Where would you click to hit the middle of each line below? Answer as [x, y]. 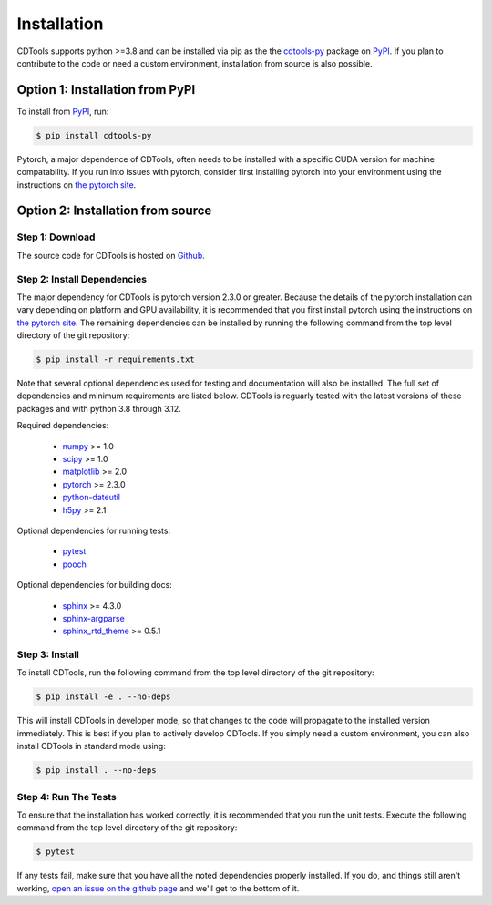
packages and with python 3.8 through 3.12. [99, 408]
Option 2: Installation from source [114, 211]
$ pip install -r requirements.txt [115, 360]
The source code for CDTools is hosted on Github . [111, 255]
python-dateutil [92, 498]
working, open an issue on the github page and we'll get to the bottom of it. [158, 888]
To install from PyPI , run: [63, 111]
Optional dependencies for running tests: [94, 530]
